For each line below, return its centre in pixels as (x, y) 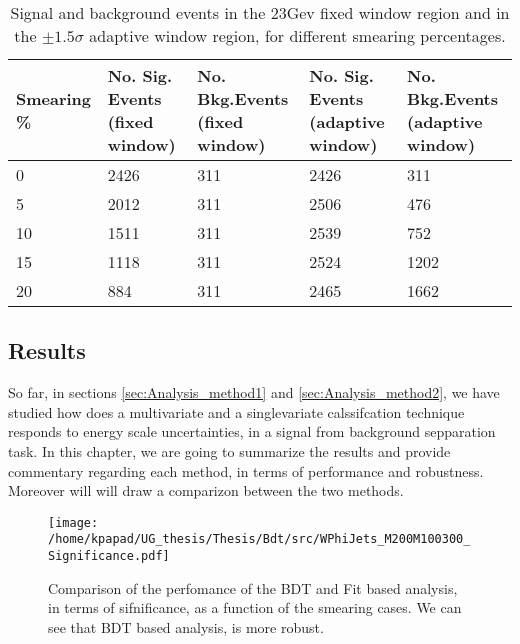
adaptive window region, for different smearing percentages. (297, 35)
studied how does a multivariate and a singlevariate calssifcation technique (236, 411)
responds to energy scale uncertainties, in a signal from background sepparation (252, 431)
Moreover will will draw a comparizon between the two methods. (206, 490)
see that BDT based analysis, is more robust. (186, 626)
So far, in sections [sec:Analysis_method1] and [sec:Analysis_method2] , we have (254, 392)
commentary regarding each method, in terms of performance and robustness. (246, 470)
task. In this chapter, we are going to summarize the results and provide (229, 450)
